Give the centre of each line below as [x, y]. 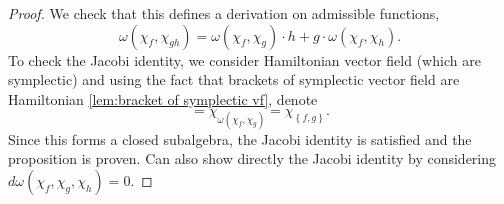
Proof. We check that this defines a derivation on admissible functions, [224, 13]
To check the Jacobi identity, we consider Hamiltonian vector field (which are [244, 59]
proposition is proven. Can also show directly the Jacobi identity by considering [252, 158]
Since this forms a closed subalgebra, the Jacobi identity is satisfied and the [240, 138]
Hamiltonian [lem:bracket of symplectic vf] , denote [163, 98]
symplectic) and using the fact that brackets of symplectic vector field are [234, 79]
